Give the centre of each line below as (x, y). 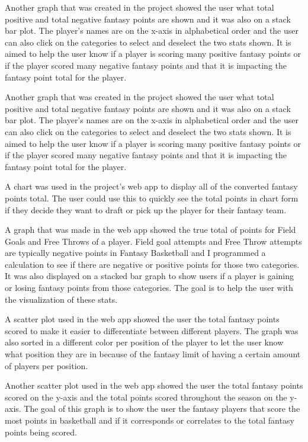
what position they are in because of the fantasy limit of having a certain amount (153, 354)
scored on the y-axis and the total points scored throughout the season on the (146, 397)
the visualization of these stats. (61, 299)
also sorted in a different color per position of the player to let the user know (144, 342)
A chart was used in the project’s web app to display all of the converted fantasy (151, 186)
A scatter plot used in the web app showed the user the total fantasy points (142, 319)
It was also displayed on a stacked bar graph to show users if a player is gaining (150, 276)
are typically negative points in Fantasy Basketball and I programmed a (135, 253)
